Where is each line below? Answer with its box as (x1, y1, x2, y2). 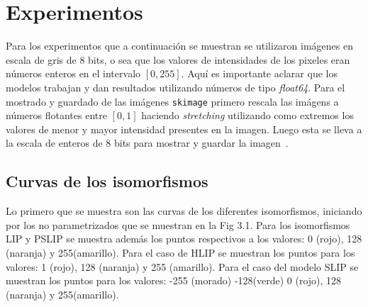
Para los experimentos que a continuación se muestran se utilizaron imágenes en (6, 38, 353, 53)
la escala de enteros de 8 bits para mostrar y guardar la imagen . (6, 135, 289, 150)
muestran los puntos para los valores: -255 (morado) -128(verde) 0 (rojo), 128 (6, 273, 342, 288)
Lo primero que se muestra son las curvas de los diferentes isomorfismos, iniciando (6, 203, 362, 218)
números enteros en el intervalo (6, 66, 141, 81)
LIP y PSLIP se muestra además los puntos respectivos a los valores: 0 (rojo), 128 (6, 231, 362, 246)
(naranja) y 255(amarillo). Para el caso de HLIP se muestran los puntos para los (6, 245, 355, 259)
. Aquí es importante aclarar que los (181, 66, 338, 81)
